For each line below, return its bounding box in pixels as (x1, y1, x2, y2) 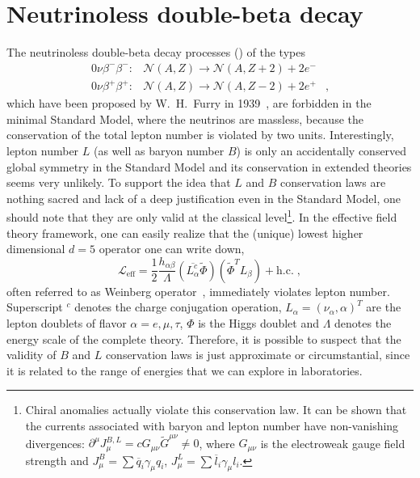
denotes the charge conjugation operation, (74, 298, 282, 315)
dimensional (6, 240, 65, 257)
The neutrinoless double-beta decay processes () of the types (6, 44, 305, 61)
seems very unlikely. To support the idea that (6, 174, 231, 191)
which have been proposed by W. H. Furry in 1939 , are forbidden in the (6, 95, 372, 112)
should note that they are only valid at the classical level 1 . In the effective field (6, 206, 397, 226)
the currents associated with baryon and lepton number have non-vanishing (25, 417, 399, 434)
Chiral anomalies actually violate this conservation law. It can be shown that (25, 401, 407, 418)
